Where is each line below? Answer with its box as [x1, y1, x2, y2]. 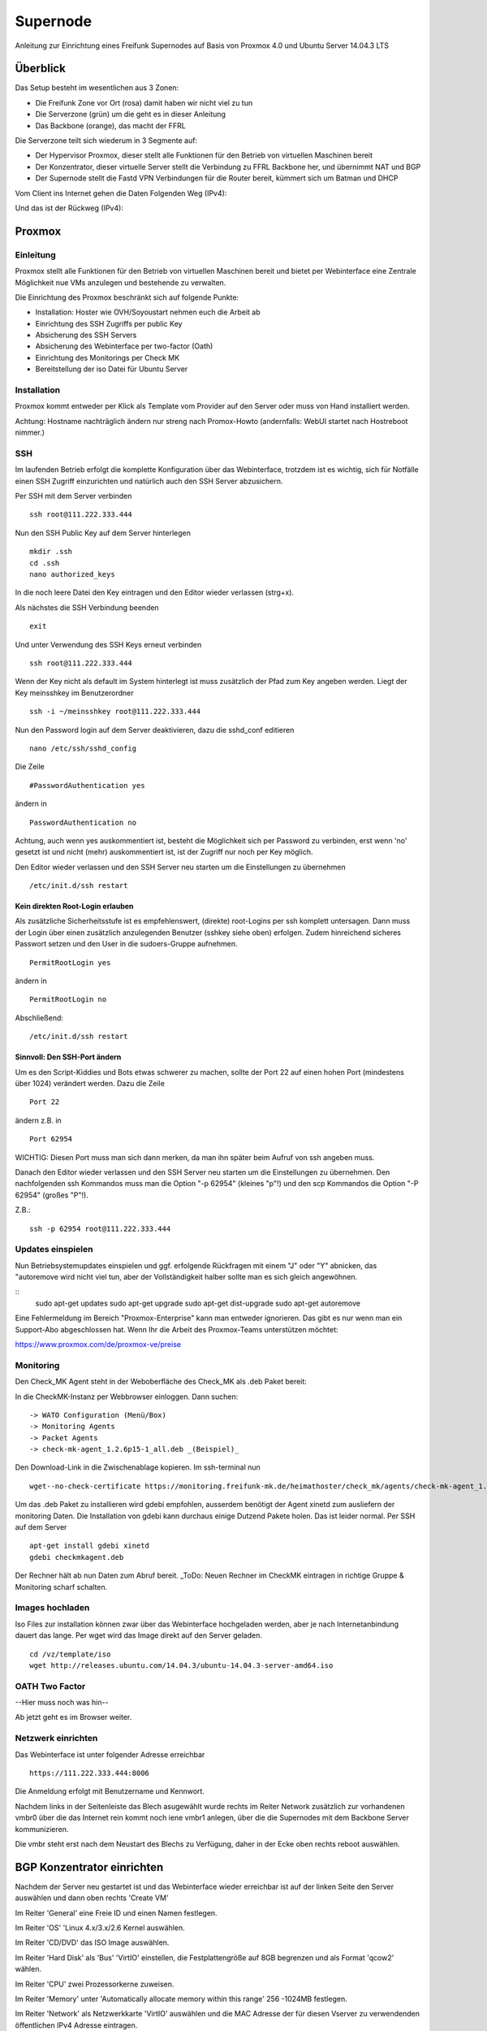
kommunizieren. [15, 1824, 69, 1834]
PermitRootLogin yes [29, 958, 111, 967]
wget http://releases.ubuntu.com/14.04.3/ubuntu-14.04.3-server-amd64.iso [29, 1661, 334, 1669]
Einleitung [15, 249, 56, 260]
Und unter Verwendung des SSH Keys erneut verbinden [15, 639, 202, 649]
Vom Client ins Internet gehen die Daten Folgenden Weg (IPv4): [15, 188, 227, 198]
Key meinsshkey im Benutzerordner [15, 687, 134, 698]
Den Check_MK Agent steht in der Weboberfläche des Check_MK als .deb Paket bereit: [15, 1377, 308, 1387]
